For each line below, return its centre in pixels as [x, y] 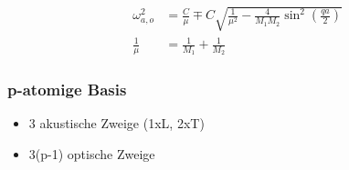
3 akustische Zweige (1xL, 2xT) [116, 123]
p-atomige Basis [67, 89]
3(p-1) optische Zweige [92, 153]
